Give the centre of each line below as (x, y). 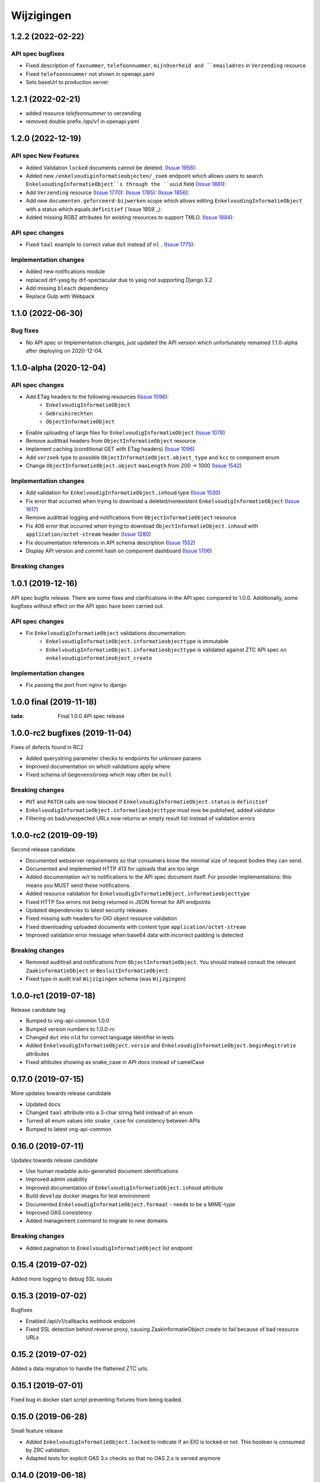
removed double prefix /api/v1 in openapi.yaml (82, 122)
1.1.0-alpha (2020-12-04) (58, 368)
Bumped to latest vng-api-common (69, 1129)
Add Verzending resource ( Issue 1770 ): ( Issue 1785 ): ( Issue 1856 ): (108, 192)
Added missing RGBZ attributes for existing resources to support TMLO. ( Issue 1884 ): (130, 217)
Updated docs (43, 1104)
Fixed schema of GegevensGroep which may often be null (99, 775)
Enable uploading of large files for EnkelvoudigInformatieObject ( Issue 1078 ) (125, 432)
